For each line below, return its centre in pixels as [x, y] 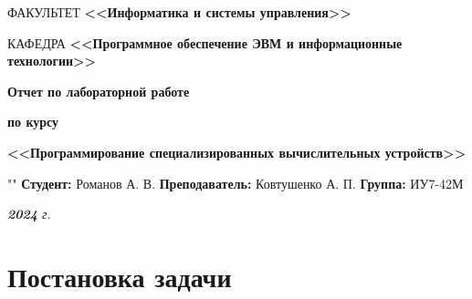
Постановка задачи [120, 276]
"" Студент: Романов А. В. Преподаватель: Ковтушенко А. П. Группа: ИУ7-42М [236, 183]
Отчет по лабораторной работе [99, 91]
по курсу [33, 122]
